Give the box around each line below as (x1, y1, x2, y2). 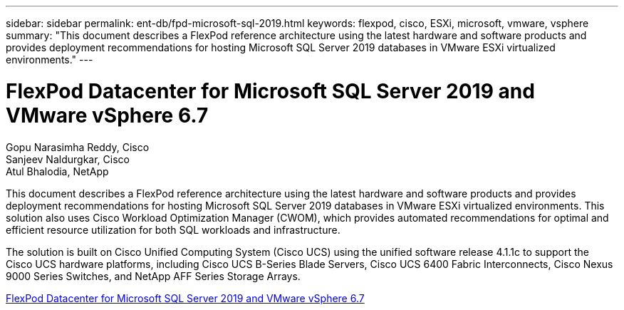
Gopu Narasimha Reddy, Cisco (6, 140, 150, 153)
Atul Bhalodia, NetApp (6, 165, 109, 177)
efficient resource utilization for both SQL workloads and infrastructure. (6, 223, 340, 236)
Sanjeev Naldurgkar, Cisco (6, 153, 130, 165)
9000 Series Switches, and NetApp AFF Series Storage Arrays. (6, 269, 301, 282)
